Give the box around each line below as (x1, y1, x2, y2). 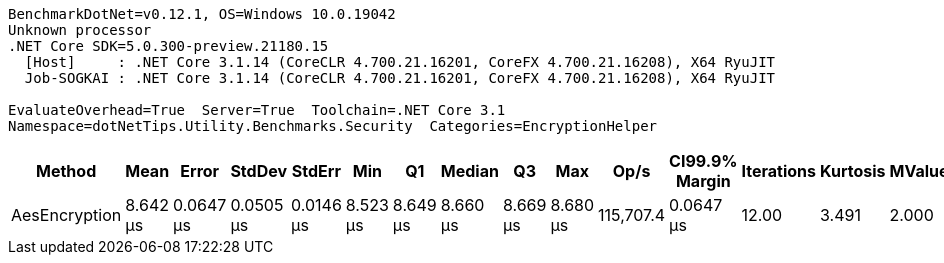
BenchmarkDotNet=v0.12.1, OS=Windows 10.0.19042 (8, 6, 396, 22)
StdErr (291, 161, 341, 181)
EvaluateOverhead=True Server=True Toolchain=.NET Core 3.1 (8, 102, 506, 118)
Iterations (741, 161, 817, 181)
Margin (675, 171, 731, 191)
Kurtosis (820, 161, 886, 181)
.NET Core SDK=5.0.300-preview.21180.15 (8, 38, 329, 54)
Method (36, 161, 97, 181)
